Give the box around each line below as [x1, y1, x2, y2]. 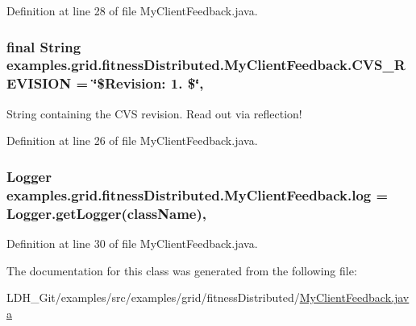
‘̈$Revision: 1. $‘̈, [93, 73, 204, 93]
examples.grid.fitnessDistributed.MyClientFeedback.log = [6, 184, 389, 204]
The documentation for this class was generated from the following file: [6, 262, 357, 279]
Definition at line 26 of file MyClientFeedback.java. [6, 132, 258, 149]
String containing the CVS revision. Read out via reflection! [6, 105, 302, 122]
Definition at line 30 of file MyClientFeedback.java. [6, 234, 258, 251]
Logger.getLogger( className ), [6, 203, 206, 223]
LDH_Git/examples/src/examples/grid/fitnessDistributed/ [6, 289, 300, 306]
